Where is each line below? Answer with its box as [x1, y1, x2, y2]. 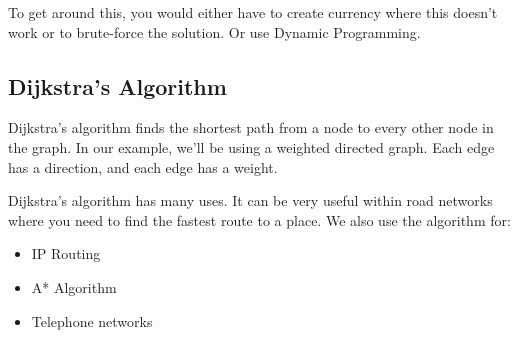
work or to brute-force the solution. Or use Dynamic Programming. [8, 21, 421, 42]
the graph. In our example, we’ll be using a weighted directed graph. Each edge [8, 136, 495, 157]
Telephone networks [31, 310, 153, 331]
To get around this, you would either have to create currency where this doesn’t [8, 2, 498, 22]
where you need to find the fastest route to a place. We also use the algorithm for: [8, 209, 511, 230]
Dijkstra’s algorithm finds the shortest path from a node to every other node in [8, 117, 494, 138]
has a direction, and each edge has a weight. [8, 156, 278, 177]
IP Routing [31, 243, 101, 264]
